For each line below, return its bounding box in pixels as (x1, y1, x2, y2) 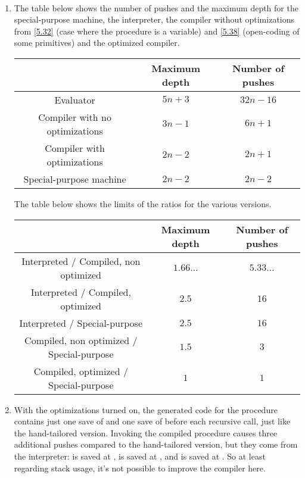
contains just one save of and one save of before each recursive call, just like (14, 415, 291, 427)
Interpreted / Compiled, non (21, 254, 141, 268)
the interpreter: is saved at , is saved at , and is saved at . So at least (14, 449, 266, 462)
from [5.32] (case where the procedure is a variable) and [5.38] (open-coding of (14, 24, 300, 37)
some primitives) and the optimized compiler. (14, 36, 180, 49)
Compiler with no (38, 110, 111, 124)
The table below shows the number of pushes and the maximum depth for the (14, 1, 298, 14)
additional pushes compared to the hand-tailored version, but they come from (14, 438, 298, 451)
